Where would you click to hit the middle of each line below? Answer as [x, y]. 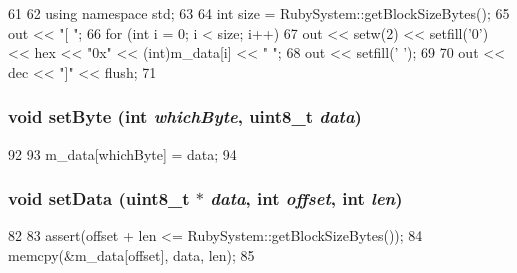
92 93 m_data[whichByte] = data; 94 [122, 153]
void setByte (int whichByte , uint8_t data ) [185, 116]
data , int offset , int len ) [306, 198]
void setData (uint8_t [99, 198]
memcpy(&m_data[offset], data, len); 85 [131, 255]
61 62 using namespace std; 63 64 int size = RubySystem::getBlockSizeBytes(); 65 [259, 13]
